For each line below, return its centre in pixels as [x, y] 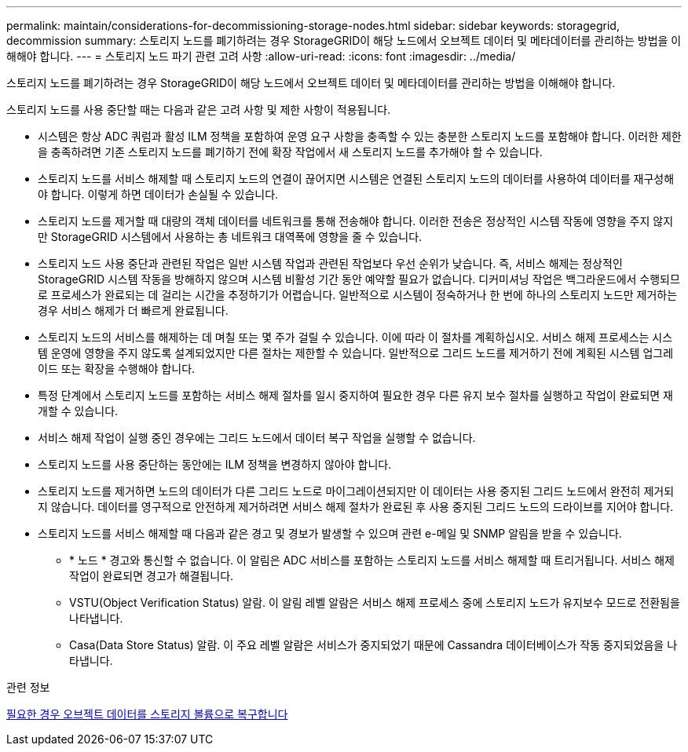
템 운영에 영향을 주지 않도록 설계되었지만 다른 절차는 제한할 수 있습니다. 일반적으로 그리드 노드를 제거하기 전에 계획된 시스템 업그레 [356, 353]
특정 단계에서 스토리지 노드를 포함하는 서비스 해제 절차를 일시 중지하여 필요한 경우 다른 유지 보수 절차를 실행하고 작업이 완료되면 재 [355, 395]
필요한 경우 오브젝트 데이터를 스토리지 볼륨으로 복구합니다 [147, 714]
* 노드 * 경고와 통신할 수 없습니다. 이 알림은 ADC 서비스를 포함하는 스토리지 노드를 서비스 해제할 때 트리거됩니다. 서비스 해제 [372, 560]
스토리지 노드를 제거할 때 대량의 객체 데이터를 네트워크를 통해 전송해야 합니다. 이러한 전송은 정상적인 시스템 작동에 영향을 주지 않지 [356, 221]
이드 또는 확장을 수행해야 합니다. [117, 369]
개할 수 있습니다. [78, 411]
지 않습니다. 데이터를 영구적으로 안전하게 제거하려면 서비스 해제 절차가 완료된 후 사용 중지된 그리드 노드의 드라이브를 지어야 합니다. [356, 507]
